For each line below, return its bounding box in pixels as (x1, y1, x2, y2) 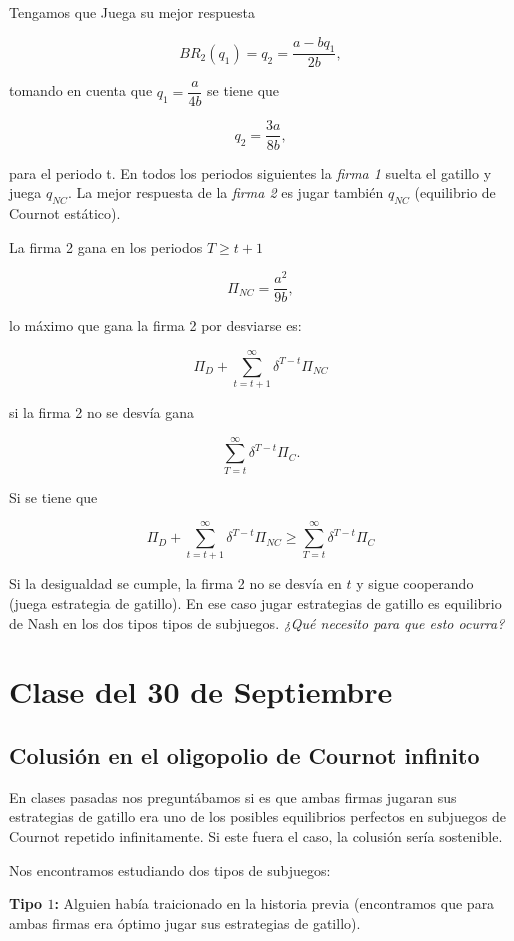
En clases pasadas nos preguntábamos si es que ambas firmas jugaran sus (9, 786, 457, 807)
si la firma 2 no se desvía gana (9, 401, 194, 422)
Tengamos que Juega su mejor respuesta (9, 2, 255, 22)
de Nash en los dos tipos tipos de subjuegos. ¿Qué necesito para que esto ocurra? (9, 612, 505, 633)
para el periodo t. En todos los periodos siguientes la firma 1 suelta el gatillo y (9, 162, 492, 183)
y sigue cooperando (356, 573, 474, 594)
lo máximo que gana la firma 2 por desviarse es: (9, 315, 302, 336)
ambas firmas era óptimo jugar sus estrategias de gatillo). (9, 912, 361, 933)
